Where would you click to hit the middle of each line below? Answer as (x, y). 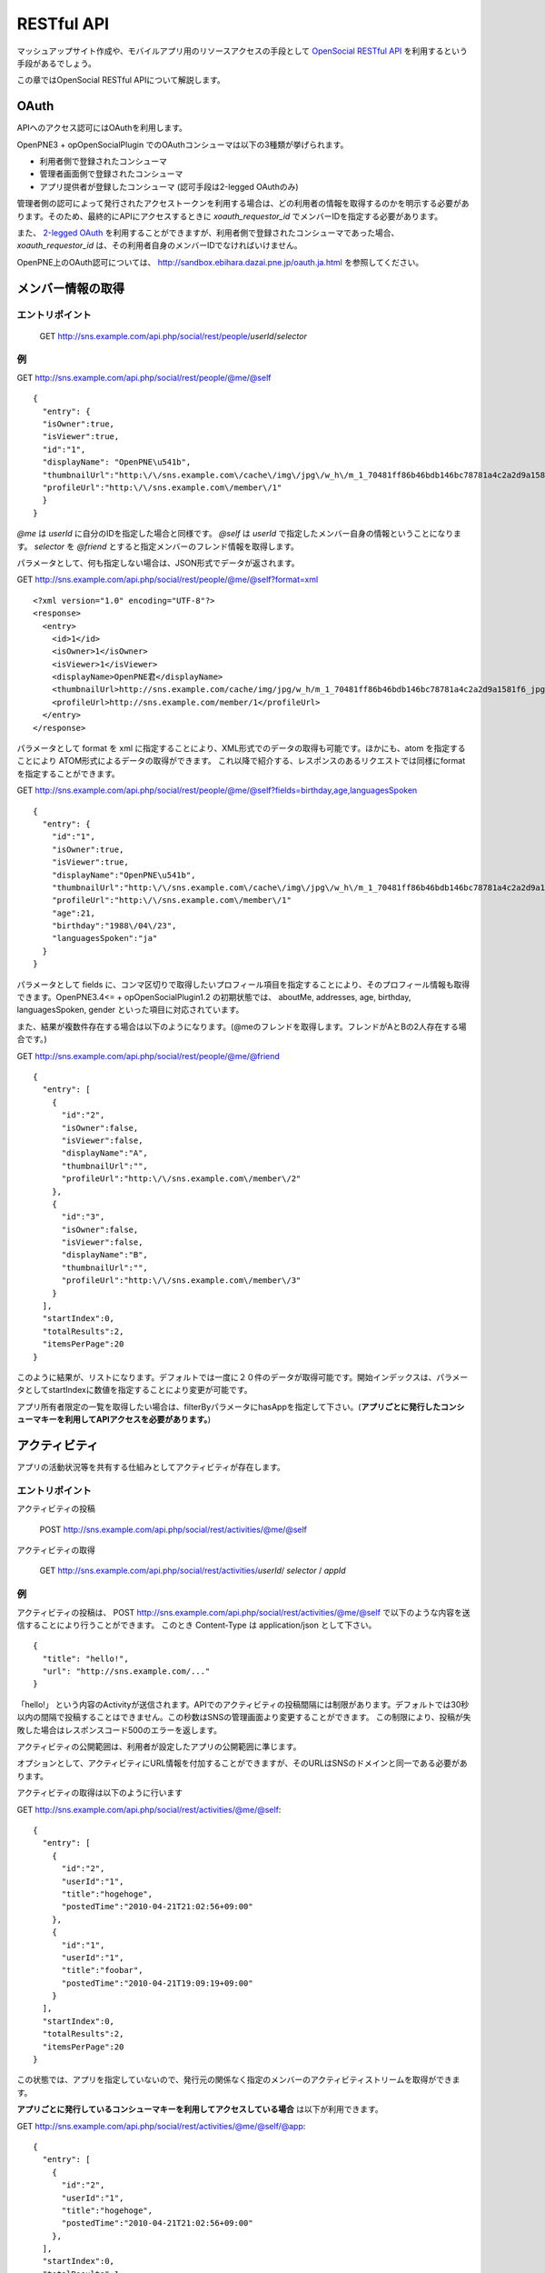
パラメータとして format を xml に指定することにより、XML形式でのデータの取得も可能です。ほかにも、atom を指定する (241, 748)
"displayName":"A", (105, 1153)
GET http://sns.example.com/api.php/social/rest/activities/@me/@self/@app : (161, 2126)
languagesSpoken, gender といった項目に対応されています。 (130, 1010)
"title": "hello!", (85, 1658)
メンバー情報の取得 (70, 288)
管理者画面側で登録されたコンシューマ (111, 174)
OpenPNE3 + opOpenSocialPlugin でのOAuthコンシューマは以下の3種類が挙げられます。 (183, 145)
